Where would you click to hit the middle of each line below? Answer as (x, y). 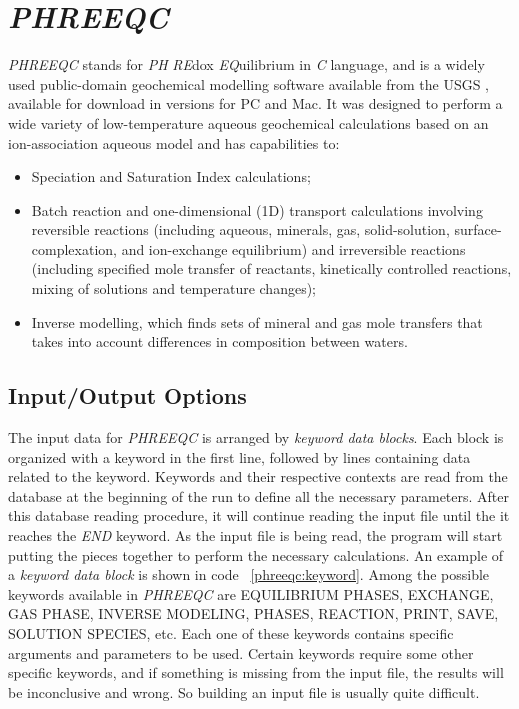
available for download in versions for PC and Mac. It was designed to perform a (255, 103)
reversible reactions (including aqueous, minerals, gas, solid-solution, (240, 229)
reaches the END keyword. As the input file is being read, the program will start (255, 535)
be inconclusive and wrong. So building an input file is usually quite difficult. (244, 691)
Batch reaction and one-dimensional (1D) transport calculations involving (257, 209)
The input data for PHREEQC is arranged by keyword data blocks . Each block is (256, 437)
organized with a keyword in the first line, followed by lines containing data (239, 456)
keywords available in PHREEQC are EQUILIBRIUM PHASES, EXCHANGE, (251, 593)
